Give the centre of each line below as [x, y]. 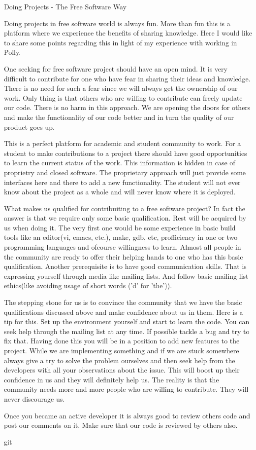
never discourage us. [34, 398]
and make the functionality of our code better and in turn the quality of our [119, 117]
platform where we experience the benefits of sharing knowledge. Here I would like [128, 33]
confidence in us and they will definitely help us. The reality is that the [112, 379]
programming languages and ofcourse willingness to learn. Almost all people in [123, 247]
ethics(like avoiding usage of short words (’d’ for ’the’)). [88, 285]
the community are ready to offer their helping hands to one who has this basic [124, 256]
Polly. [13, 52]
